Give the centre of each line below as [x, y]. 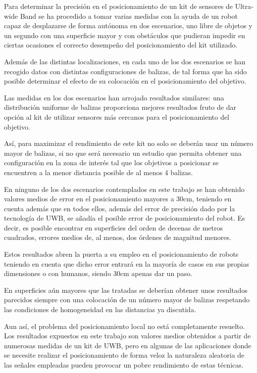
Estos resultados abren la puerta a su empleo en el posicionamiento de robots [121, 254]
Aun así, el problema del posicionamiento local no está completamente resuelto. [125, 326]
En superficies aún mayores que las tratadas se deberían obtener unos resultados [126, 290]
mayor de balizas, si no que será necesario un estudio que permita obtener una [123, 153]
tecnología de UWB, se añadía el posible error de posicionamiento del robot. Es [125, 218]
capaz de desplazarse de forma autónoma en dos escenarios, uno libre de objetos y [128, 25]
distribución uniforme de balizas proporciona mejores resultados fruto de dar [120, 107]
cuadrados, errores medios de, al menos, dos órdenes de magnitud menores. [118, 237]
